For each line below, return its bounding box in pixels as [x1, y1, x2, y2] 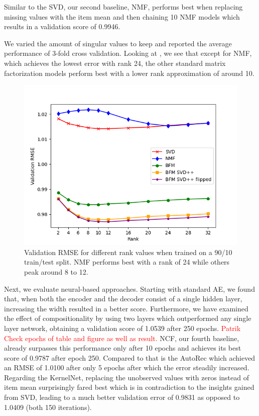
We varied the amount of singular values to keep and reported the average [4, 38, 232, 48]
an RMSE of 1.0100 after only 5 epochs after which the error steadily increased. [4, 362, 249, 373]
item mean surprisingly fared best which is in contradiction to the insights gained [4, 382, 254, 392]
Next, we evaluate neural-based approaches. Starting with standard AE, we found [4, 283, 255, 294]
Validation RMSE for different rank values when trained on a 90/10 [24, 246, 232, 257]
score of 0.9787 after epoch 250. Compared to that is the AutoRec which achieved [4, 352, 255, 363]
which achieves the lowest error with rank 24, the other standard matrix [4, 57, 226, 68]
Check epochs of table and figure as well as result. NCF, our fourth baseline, [4, 332, 239, 343]
